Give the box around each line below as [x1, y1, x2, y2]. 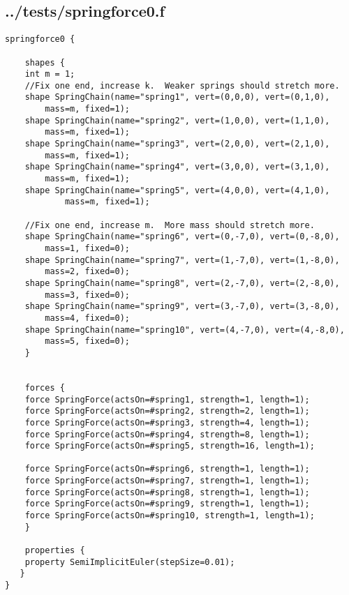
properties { [24, 545, 85, 556]
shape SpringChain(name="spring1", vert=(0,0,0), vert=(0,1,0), [24, 92, 330, 103]
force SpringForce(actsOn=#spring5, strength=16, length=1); [24, 441, 315, 451]
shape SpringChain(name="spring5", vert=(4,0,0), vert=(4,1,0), [24, 185, 330, 195]
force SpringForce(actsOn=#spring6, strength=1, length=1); [24, 464, 310, 474]
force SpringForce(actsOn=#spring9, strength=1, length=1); [24, 499, 310, 509]
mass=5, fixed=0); [45, 336, 130, 347]
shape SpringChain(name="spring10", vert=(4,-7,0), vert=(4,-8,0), [24, 324, 345, 335]
